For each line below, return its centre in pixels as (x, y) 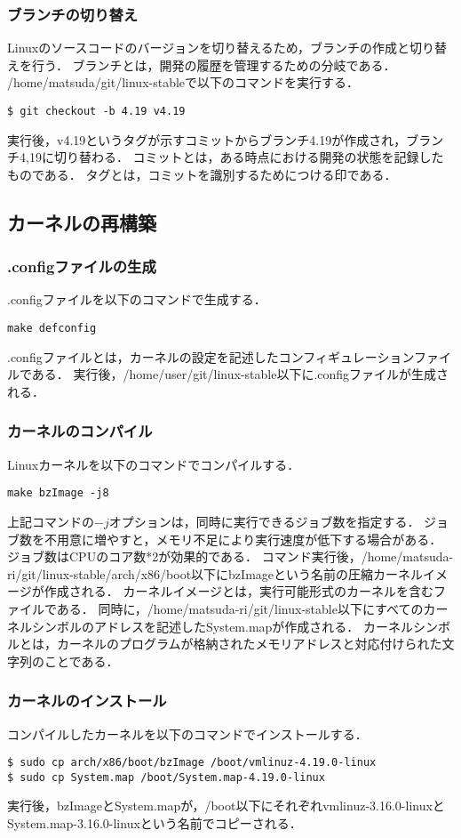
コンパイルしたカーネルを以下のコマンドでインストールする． (187, 733)
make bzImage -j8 (58, 493)
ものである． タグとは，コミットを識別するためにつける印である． (202, 174)
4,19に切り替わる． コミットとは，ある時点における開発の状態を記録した (231, 157)
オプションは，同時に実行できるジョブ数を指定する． (264, 521)
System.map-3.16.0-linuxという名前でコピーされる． (155, 823)
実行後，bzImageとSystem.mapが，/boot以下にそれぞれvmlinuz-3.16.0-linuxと (226, 806)
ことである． (81, 661)
